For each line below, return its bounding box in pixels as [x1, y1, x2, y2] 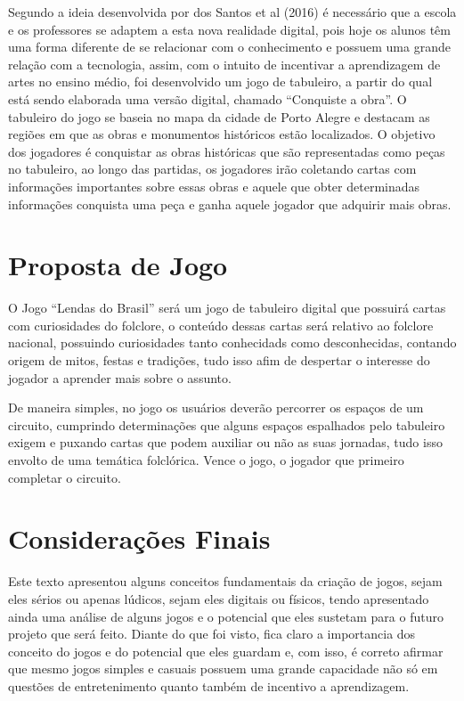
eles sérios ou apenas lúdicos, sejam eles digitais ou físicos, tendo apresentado [8, 589, 429, 607]
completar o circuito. [8, 468, 121, 486]
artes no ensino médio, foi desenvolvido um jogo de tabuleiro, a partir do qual [8, 72, 433, 91]
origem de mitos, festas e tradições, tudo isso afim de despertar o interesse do [8, 351, 430, 370]
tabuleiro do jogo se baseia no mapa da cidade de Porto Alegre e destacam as [8, 107, 430, 126]
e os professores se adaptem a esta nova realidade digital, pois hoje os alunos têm [8, 20, 451, 38]
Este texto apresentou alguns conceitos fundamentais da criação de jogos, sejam [8, 572, 443, 591]
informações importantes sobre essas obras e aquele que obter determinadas [8, 176, 420, 195]
